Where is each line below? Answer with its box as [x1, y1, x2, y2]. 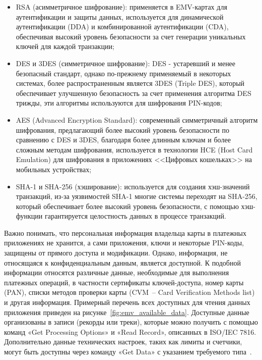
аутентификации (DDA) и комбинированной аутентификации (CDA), [16, 21, 229, 32]
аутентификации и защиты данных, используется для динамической [16, 11, 224, 22]
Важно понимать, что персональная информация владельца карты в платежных [4, 227, 247, 238]
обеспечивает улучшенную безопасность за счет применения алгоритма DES [16, 87, 251, 98]
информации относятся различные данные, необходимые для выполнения [4, 267, 229, 278]
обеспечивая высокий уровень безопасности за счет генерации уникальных [16, 31, 246, 41]
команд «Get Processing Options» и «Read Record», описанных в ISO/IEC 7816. [4, 326, 256, 337]
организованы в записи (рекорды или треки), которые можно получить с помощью [4, 317, 258, 327]
